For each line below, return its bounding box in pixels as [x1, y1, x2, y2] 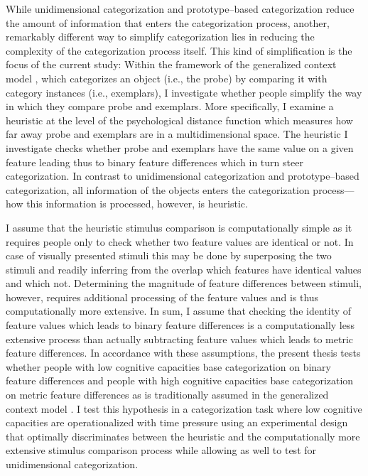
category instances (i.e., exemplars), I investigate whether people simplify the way [6, 85, 362, 99]
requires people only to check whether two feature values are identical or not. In [6, 234, 354, 249]
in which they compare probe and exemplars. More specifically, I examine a [6, 99, 334, 114]
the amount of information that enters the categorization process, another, [6, 15, 330, 30]
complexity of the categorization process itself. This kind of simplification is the [6, 43, 352, 58]
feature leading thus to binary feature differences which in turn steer [6, 154, 303, 169]
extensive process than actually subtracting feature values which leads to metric [6, 331, 354, 346]
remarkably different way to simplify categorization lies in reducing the [6, 29, 315, 44]
